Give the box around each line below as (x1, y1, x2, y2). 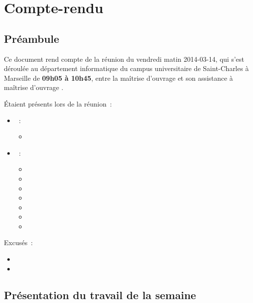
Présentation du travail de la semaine (4, 287, 196, 302)
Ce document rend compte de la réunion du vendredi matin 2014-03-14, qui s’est (4, 53, 244, 64)
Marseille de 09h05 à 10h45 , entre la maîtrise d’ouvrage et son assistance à (4, 72, 233, 83)
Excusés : (4, 237, 33, 248)
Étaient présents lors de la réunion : (4, 98, 112, 108)
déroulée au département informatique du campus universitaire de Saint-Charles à (4, 63, 249, 73)
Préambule (4, 31, 59, 46)
